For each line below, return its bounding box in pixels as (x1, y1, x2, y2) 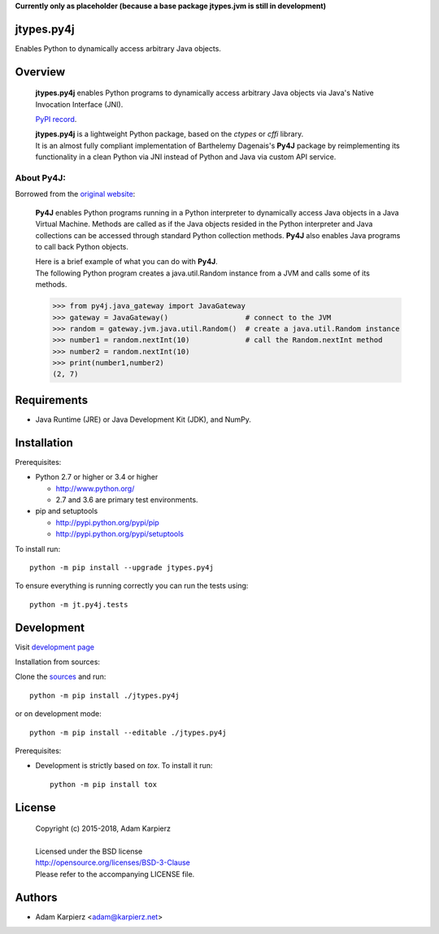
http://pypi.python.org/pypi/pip (55, 517, 159, 528)
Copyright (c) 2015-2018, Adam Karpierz (35, 823, 171, 833)
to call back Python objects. (35, 241, 129, 251)
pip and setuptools (35, 506, 98, 516)
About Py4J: (15, 172, 67, 184)
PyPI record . (35, 115, 77, 124)
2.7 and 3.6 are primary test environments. (55, 495, 198, 505)
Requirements (15, 393, 89, 406)
